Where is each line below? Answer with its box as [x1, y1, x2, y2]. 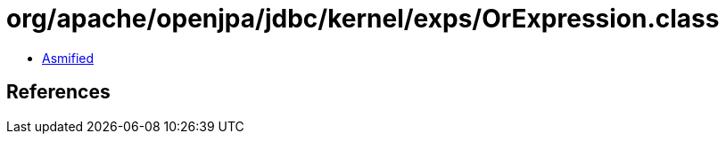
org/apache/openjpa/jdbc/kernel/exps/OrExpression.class [6, 4, 720, 34]
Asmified [42, 50, 95, 66]
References [6, 81, 111, 104]
